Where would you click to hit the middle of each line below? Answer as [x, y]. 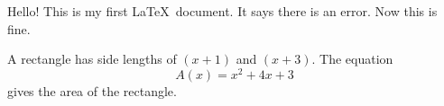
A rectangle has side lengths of [92, 59]
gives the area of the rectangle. [92, 90]
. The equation [352, 59]
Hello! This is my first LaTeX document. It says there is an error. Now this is [222, 11]
